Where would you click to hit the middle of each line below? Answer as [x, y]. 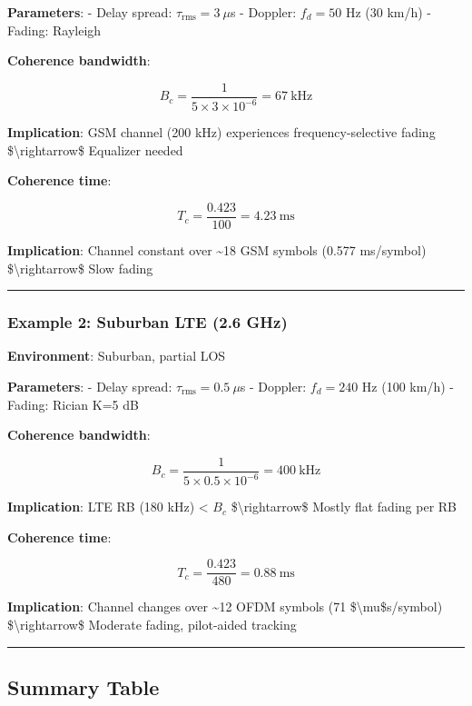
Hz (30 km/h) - [388, 12]
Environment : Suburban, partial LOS [117, 356]
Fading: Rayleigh [54, 30]
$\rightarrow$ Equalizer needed [95, 149]
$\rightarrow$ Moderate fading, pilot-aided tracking [152, 625]
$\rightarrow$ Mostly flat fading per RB [344, 507]
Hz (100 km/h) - [408, 387]
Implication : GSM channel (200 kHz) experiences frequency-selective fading [221, 132]
